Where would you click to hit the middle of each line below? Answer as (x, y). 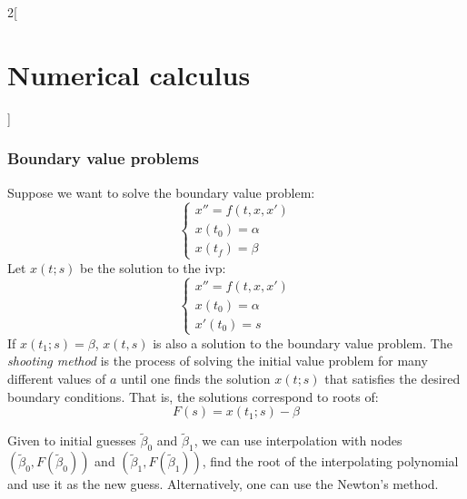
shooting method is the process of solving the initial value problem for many (218, 361)
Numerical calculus (129, 74)
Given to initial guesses (72, 440)
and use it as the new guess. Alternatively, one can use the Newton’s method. (223, 484)
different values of (57, 379)
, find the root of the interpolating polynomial (330, 461)
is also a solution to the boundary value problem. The (303, 342)
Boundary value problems (103, 158)
